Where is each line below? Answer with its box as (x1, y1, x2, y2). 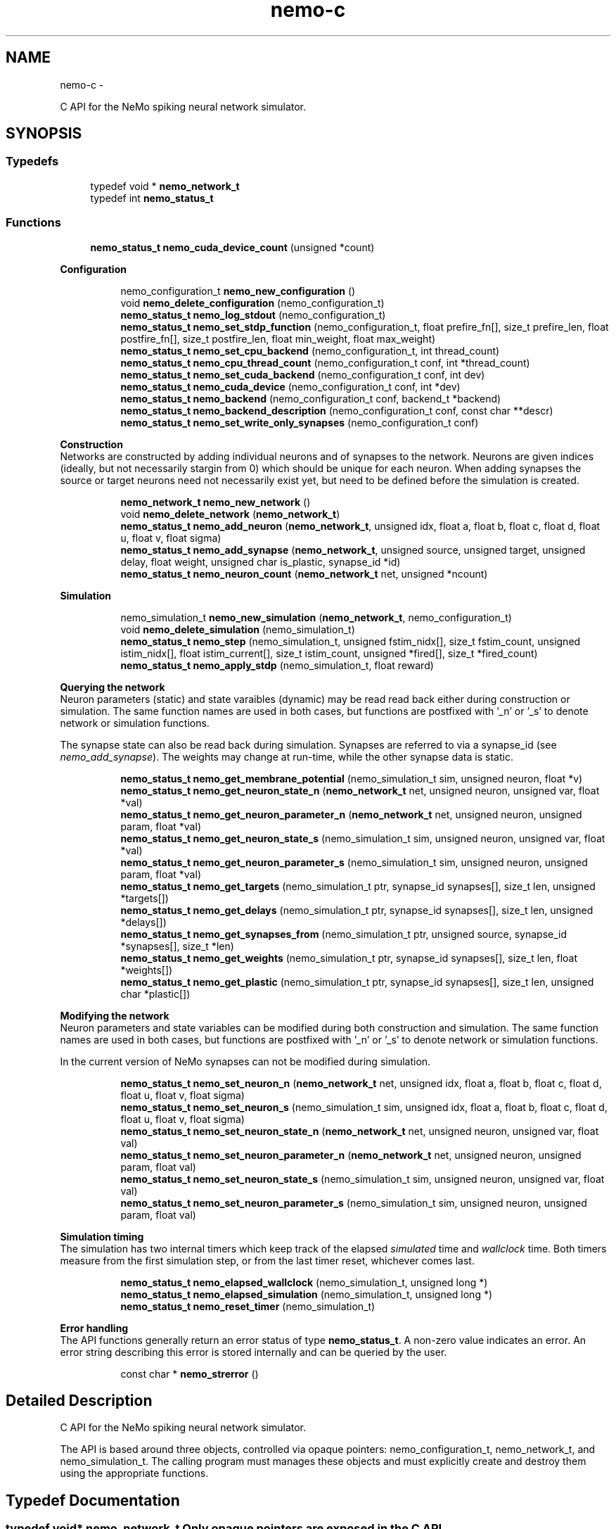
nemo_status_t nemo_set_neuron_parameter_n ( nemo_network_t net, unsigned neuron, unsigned (120, 1148, 582, 1161)
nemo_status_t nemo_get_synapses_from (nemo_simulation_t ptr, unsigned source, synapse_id (120, 927, 567, 940)
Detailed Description (6, 1391, 153, 1409)
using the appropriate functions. (60, 1467, 209, 1480)
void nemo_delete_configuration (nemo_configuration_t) (120, 296, 385, 309)
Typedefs (6, 154, 59, 169)
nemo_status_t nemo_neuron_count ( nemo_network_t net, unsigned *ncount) (120, 567, 488, 580)
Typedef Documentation (6, 1491, 180, 1509)
